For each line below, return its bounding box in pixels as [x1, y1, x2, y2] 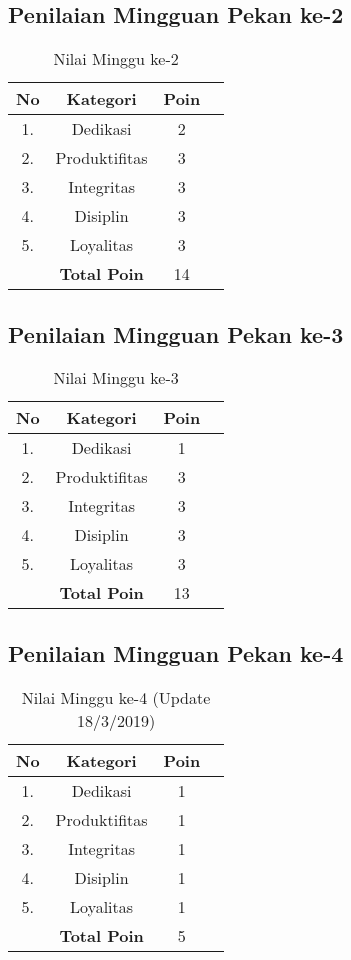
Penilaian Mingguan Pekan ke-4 [8, 637, 344, 668]
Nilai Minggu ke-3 [53, 366, 179, 390]
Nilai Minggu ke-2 [53, 47, 179, 71]
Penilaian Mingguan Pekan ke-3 [8, 318, 344, 349]
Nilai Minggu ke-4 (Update [21, 685, 211, 709]
